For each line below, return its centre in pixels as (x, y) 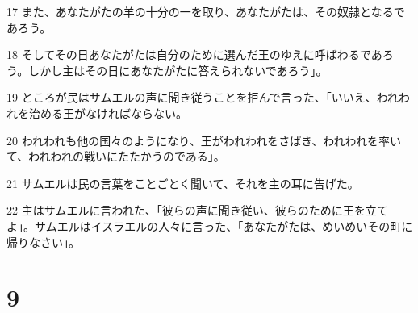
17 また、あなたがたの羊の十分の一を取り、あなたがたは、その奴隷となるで (206, 11)
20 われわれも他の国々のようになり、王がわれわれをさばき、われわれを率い (204, 140)
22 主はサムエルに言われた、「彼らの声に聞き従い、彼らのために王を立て (197, 210)
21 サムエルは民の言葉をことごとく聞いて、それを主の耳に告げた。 (183, 183)
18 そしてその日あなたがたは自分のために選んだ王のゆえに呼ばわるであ (194, 54)
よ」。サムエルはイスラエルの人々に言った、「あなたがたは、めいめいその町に (210, 225)
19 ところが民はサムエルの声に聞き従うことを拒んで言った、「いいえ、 (192, 97)
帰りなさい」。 (43, 242)
